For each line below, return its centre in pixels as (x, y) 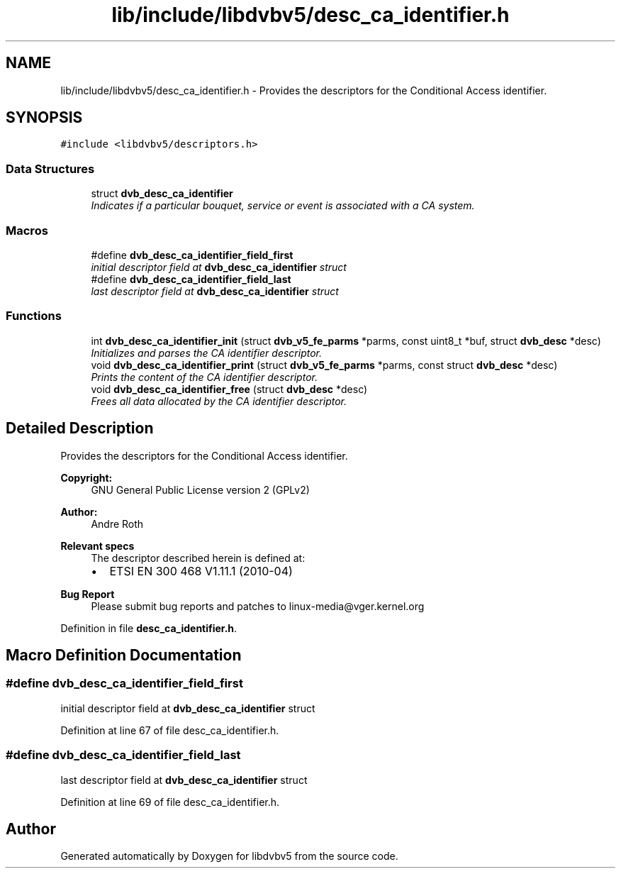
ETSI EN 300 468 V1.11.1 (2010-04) (201, 571)
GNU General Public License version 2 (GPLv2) (200, 489)
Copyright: (86, 477)
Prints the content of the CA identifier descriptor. (204, 377)
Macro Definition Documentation (124, 655)
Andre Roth (117, 524)
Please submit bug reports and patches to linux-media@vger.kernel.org (258, 606)
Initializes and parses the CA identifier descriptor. (207, 353)
